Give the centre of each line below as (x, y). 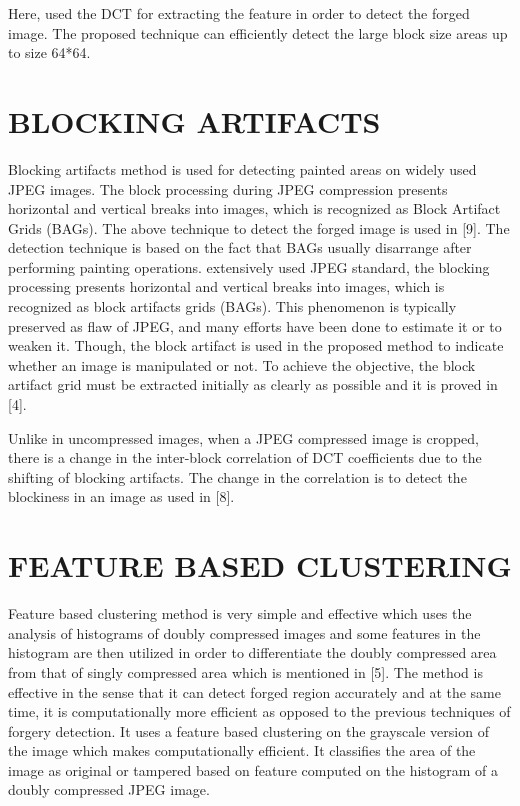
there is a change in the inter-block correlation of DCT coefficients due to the (245, 457)
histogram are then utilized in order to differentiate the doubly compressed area (252, 652)
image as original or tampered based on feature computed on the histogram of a (253, 769)
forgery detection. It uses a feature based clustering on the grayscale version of (248, 730)
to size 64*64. (49, 52)
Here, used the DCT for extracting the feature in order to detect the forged (239, 13)
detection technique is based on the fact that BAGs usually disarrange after (240, 247)
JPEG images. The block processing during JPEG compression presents (228, 188)
